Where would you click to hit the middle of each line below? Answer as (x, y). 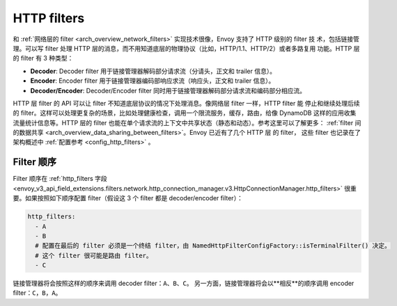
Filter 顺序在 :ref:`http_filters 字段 (60, 179)
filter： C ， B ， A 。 (37, 293)
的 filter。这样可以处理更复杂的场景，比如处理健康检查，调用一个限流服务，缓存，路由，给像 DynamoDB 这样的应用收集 (185, 113)
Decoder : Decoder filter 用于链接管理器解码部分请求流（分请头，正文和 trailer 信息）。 (153, 71)
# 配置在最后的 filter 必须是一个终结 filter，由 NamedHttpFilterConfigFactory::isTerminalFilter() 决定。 (213, 246)
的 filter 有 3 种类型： (43, 58)
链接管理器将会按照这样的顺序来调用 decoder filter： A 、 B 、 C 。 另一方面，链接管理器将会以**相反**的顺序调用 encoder (184, 283)
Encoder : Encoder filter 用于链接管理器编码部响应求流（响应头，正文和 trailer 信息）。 (153, 81)
